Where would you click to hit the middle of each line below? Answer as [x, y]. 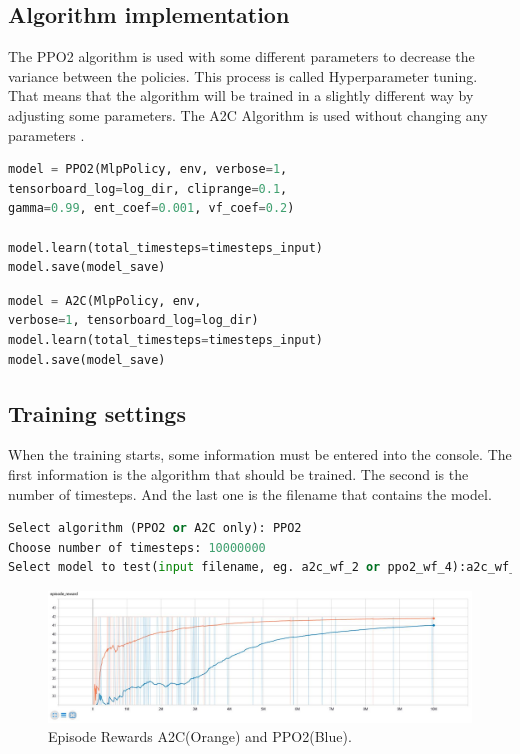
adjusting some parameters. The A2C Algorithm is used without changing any [248, 114]
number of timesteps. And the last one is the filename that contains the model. [250, 493]
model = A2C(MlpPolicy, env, [105, 300]
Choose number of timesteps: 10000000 [137, 547]
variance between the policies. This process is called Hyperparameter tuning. [243, 75]
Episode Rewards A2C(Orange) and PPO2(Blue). [200, 736]
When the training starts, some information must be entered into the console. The [260, 454]
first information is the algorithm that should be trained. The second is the [238, 473]
